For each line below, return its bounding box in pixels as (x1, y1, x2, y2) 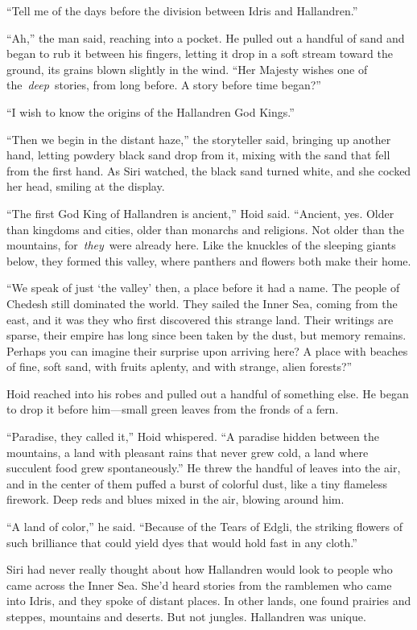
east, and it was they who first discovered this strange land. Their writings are (6, 311, 394, 327)
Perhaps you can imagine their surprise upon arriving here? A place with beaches (6, 342, 408, 359)
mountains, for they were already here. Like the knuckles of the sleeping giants (6, 237, 396, 253)
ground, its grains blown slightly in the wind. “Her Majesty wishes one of (6, 60, 368, 77)
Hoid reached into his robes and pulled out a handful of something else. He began (6, 385, 409, 401)
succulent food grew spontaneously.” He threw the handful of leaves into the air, (6, 459, 401, 476)
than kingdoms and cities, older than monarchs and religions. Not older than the (6, 220, 405, 237)
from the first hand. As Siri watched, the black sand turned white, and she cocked (6, 162, 411, 179)
